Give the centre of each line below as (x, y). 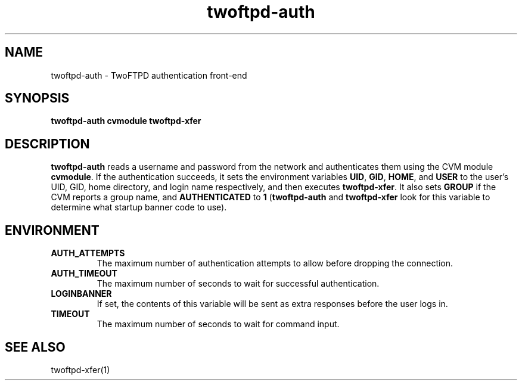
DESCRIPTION (47, 144)
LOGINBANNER (81, 294)
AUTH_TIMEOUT (84, 274)
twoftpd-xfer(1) (80, 370)
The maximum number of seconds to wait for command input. (218, 324)
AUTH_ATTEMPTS (88, 253)
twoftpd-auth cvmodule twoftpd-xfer (126, 121)
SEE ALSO (35, 347)
